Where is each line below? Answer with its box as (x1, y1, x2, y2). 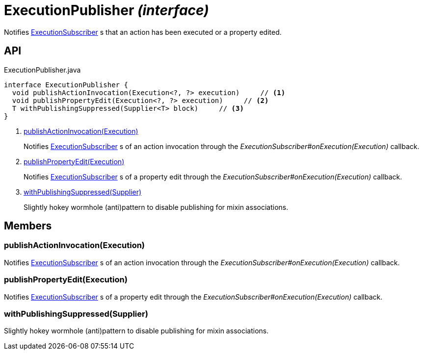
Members (4, 220, 52, 232)
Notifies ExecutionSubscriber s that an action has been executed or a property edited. (4, 27, 282, 36)
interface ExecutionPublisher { (4, 80, 128, 89)
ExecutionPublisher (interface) (4, 2, 209, 19)
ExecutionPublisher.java (4, 65, 81, 74)
